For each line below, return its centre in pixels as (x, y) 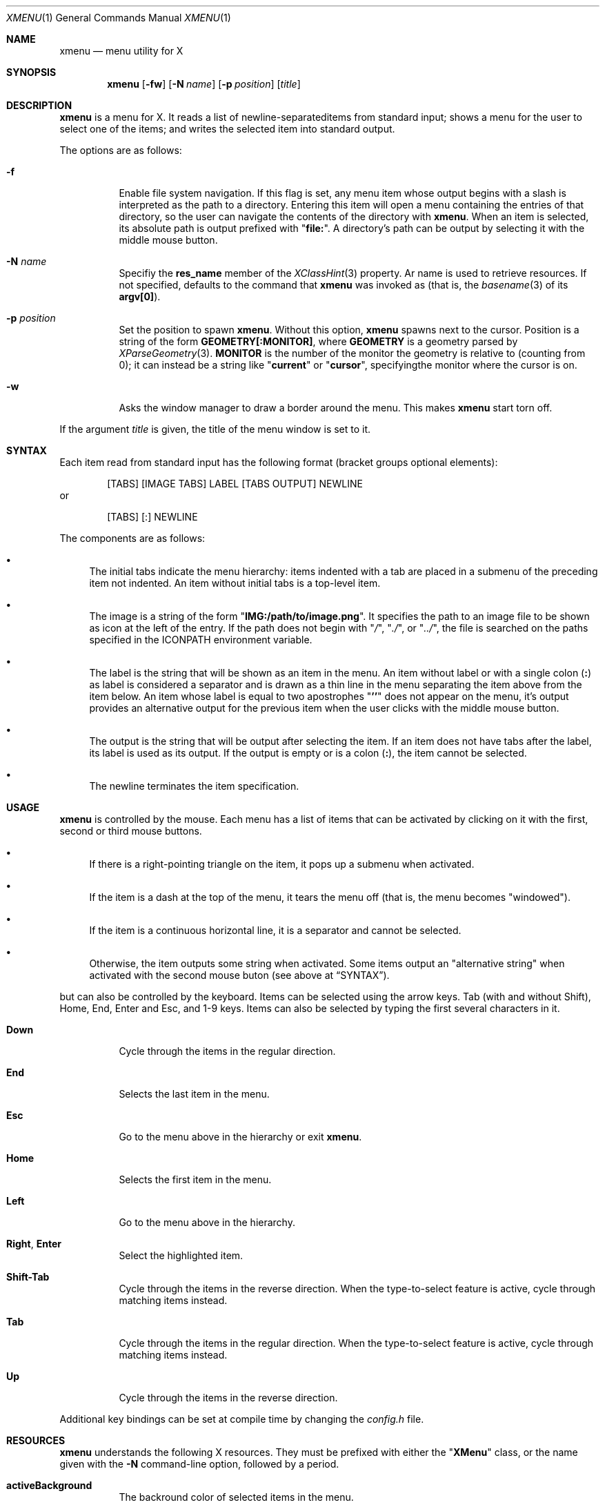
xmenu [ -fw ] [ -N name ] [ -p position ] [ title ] (204, 84)
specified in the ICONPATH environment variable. (201, 640)
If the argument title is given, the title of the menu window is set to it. (215, 429)
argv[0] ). (140, 296)
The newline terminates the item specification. (194, 786)
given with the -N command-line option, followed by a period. (199, 1464)
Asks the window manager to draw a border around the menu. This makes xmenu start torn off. (336, 408)
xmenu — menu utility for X (121, 51)
